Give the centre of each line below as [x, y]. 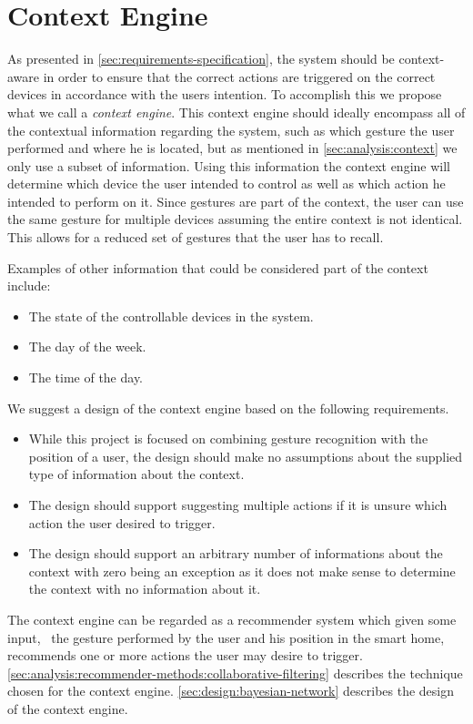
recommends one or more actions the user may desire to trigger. [185, 655]
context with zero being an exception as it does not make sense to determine [242, 571]
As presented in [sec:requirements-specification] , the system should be [201, 59]
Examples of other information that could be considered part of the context [218, 267]
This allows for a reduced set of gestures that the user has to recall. [196, 237]
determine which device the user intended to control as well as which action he [226, 184]
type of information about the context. [136, 474]
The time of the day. [86, 377]
